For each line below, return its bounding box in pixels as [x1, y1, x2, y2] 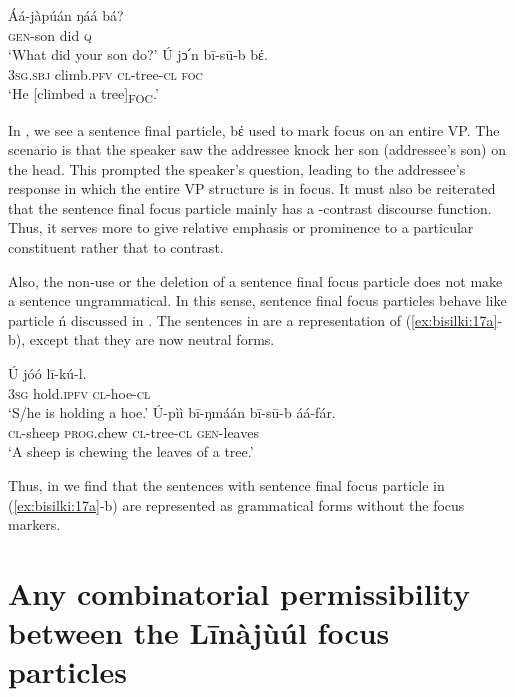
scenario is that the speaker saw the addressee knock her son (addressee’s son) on [8, 139, 506, 160]
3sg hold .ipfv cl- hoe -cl [8, 382, 151, 403]
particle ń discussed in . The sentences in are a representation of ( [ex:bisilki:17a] [8, 309, 498, 330]
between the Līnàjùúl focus [8, 612, 390, 653]
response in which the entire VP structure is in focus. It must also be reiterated [8, 178, 496, 199]
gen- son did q [8, 24, 92, 45]
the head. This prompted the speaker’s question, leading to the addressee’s [8, 158, 466, 179]
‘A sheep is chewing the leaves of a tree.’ [8, 441, 254, 462]
